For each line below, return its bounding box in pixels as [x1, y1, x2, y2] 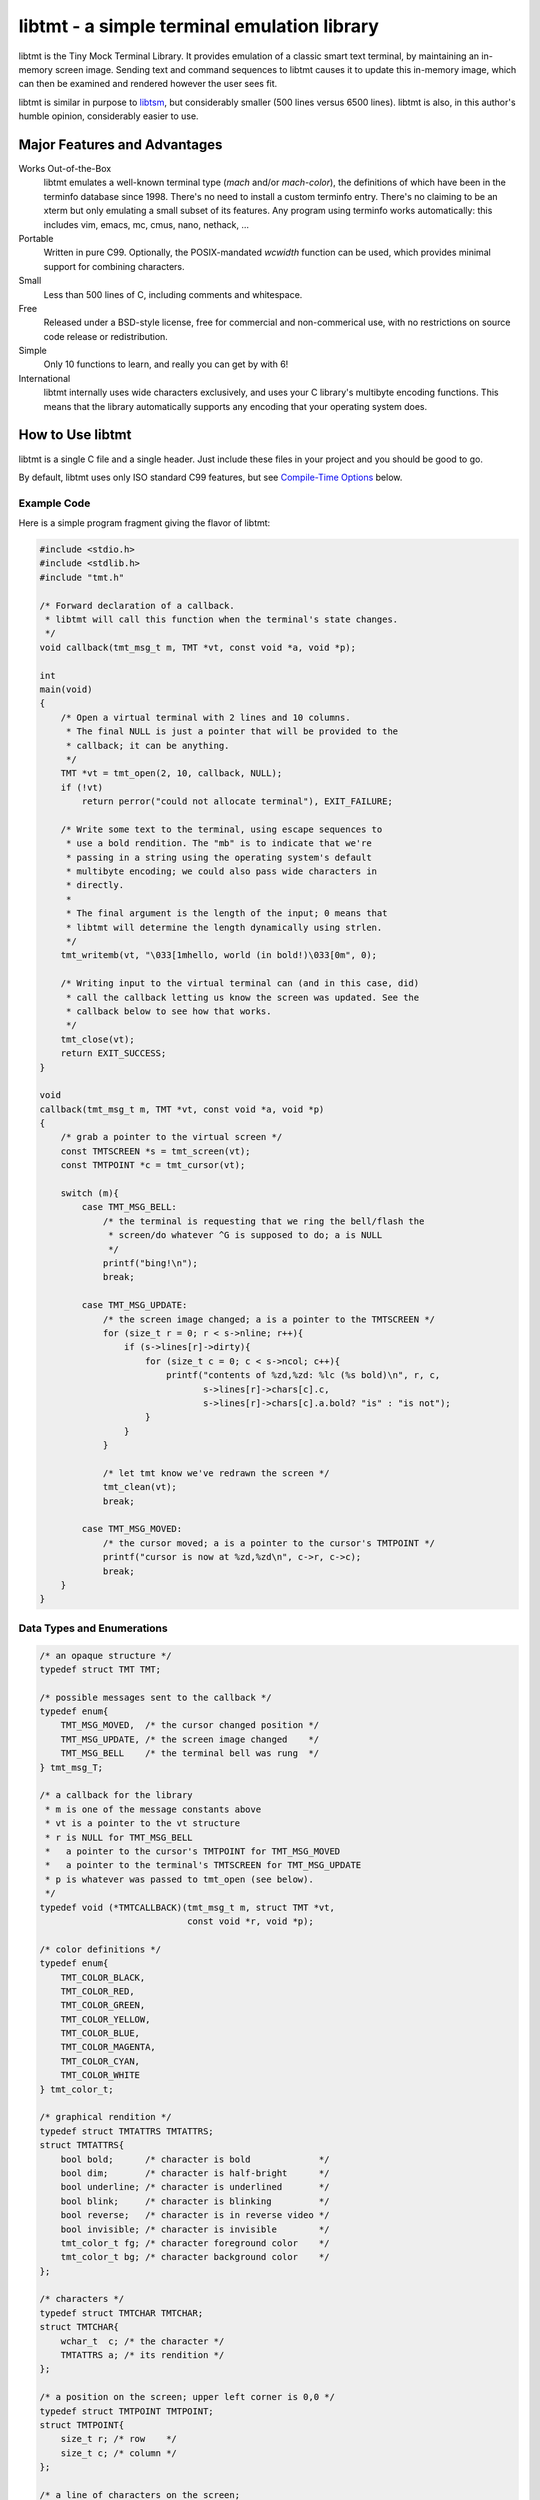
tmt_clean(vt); [102, 1481, 177, 1493]
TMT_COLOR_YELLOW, [60, 2013, 151, 2025]
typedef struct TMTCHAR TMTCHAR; [39, 2307, 204, 2319]
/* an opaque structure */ [39, 1650, 172, 1661]
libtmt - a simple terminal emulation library [18, 15, 380, 37]
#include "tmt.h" [39, 571, 125, 583]
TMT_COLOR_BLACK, [60, 1971, 146, 1983]
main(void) [39, 683, 93, 695]
